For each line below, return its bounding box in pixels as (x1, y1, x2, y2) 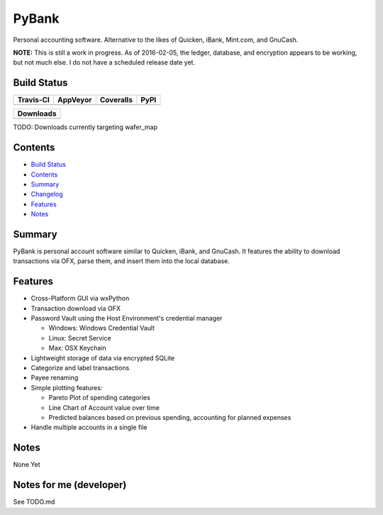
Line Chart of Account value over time (48, 403, 160, 411)
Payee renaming (30, 373, 79, 382)
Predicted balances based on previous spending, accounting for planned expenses (48, 413, 292, 421)
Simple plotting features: (30, 383, 103, 392)
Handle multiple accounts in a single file (30, 423, 148, 432)
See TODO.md (13, 497, 55, 506)
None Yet (13, 460, 40, 469)
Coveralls (99, 95, 133, 105)
